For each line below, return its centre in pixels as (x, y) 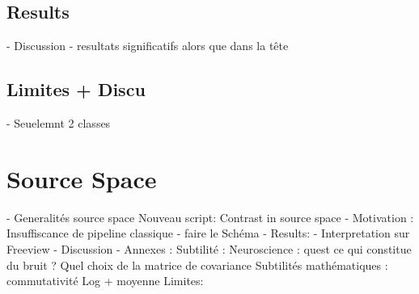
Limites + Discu (76, 89)
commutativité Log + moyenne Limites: (105, 281)
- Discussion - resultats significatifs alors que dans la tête (148, 46)
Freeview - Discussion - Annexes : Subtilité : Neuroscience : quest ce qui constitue (209, 248)
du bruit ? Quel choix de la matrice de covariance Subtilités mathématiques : (197, 265)
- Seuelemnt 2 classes (59, 123)
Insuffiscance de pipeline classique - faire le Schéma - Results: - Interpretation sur (208, 233)
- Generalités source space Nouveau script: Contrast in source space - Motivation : (210, 217)
